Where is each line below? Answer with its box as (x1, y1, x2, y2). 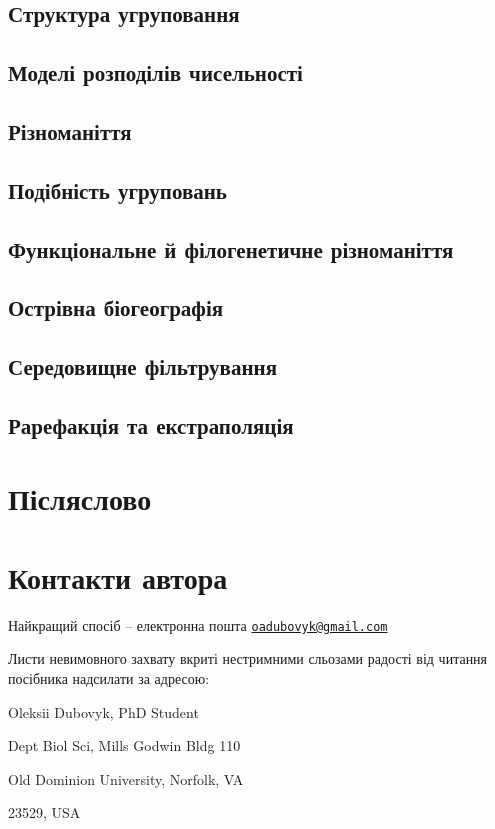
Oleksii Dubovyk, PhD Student (8, 701, 199, 722)
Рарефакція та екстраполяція (8, 409, 294, 440)
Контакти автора (8, 556, 228, 597)
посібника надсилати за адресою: (8, 668, 210, 688)
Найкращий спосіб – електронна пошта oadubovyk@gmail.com (8, 614, 388, 635)
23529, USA (8, 802, 81, 823)
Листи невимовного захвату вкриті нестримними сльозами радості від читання (8, 648, 488, 669)
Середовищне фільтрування (8, 351, 278, 382)
